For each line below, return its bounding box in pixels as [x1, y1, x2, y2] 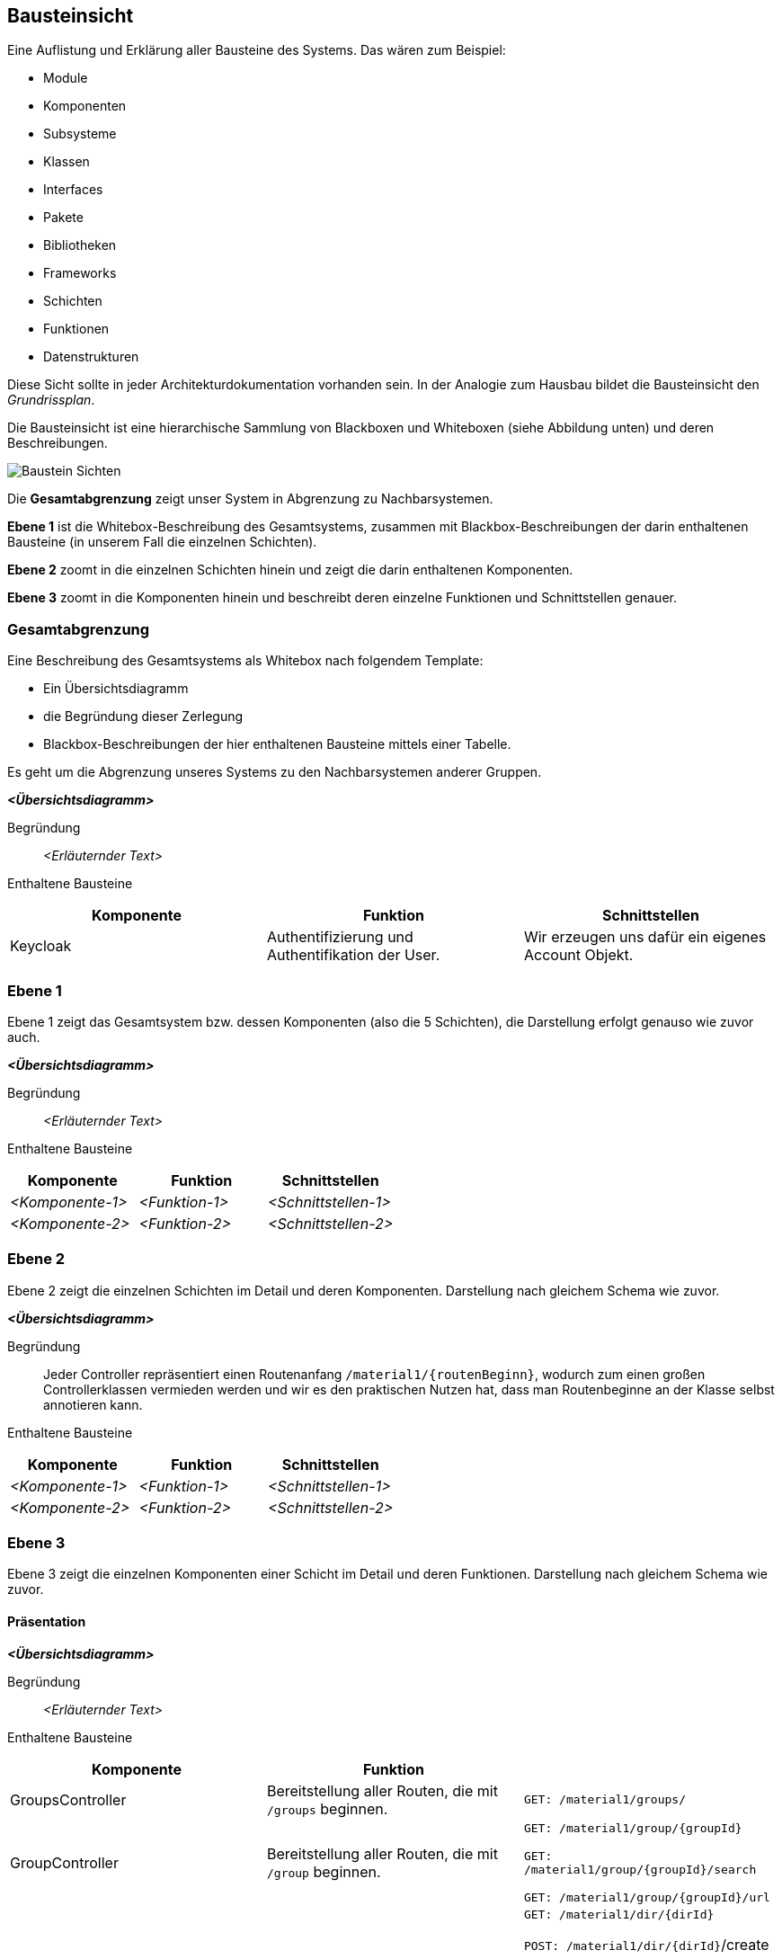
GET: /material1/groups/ [523, 1793, 686, 1807]
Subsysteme [43, 126, 117, 142]
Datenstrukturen [43, 349, 139, 365]
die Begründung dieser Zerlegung [43, 708, 244, 725]
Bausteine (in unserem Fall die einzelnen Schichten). [7, 534, 317, 550]
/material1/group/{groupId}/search [523, 1862, 757, 1876]
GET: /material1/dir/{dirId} [523, 1907, 715, 1921]
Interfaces [43, 182, 103, 198]
